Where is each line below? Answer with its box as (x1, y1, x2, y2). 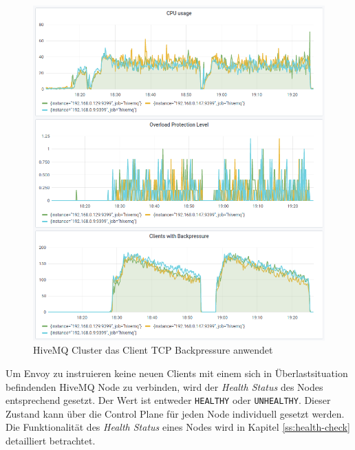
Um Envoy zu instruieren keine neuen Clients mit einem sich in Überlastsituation (6, 366, 348, 381)
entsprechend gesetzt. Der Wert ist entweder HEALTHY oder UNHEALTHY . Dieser (6, 393, 331, 407)
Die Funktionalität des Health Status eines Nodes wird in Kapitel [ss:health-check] (6, 420, 350, 434)
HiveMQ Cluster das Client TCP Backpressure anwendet (33, 343, 273, 357)
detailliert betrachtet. (6, 433, 96, 448)
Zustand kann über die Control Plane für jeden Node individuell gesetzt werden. (6, 406, 345, 420)
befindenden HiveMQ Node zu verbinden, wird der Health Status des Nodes (6, 379, 323, 394)
